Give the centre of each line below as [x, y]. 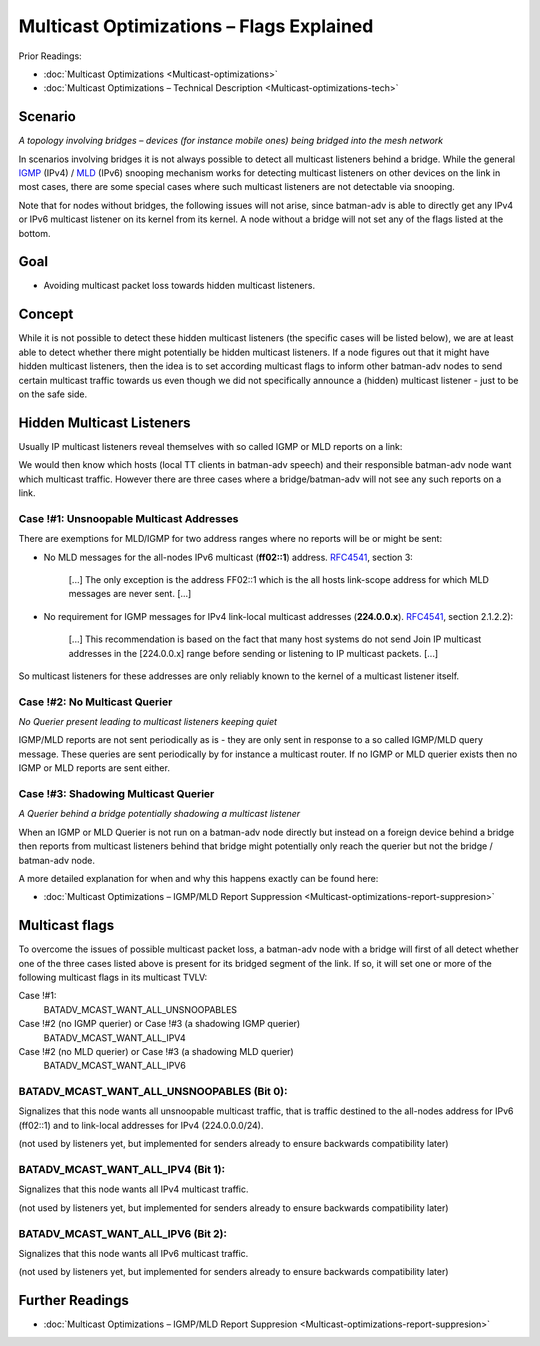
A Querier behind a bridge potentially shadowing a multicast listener [159, 814]
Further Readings [73, 1300]
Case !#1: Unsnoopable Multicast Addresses [128, 518]
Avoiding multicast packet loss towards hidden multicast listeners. [179, 286]
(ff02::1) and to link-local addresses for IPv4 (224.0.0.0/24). [141, 1125]
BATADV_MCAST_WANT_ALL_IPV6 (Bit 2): [122, 1233]
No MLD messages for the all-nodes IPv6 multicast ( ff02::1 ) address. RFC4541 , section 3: [228, 557]
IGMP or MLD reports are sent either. [94, 768]
